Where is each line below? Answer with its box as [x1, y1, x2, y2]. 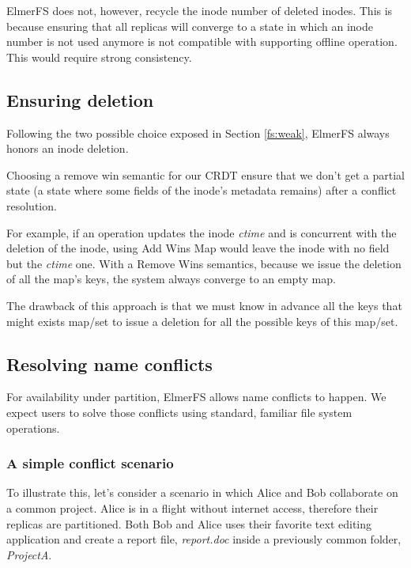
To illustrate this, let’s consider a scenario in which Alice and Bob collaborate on [6, 484, 398, 501]
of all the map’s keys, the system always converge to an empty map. [6, 271, 336, 287]
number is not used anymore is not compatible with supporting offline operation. [6, 33, 398, 50]
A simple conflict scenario [6, 453, 174, 473]
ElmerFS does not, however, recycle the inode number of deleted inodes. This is [6, 2, 393, 18]
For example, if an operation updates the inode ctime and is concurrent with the [6, 224, 397, 240]
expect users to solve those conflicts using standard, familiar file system [6, 403, 353, 420]
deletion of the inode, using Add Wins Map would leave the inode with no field [6, 240, 390, 256]
